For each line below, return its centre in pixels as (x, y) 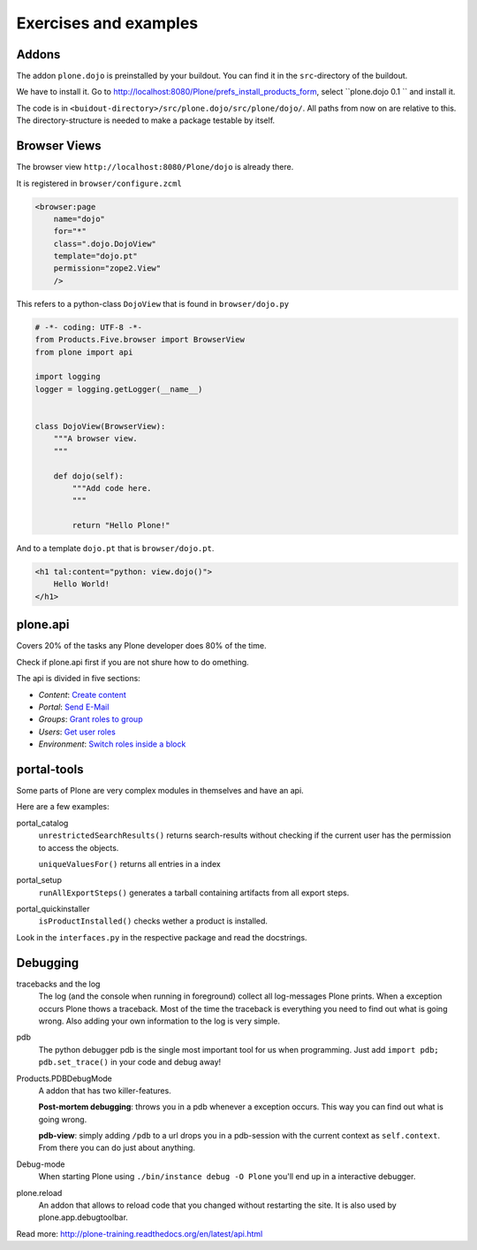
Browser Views (59, 146)
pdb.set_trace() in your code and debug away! (130, 1062)
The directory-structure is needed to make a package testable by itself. (146, 120)
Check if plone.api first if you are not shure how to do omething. (132, 662)
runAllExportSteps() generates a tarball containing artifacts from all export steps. (194, 893)
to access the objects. (79, 847)
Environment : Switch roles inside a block (112, 744)
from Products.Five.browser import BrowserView (140, 340)
